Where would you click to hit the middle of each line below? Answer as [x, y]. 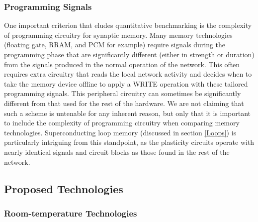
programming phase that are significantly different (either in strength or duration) [129, 54]
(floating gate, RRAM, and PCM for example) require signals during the [115, 45]
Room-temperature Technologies [71, 213]
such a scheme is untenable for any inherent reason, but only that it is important [127, 113]
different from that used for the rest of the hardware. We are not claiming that [124, 103]
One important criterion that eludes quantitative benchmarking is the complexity [128, 25]
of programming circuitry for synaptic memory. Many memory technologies [118, 35]
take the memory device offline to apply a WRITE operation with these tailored [126, 83]
